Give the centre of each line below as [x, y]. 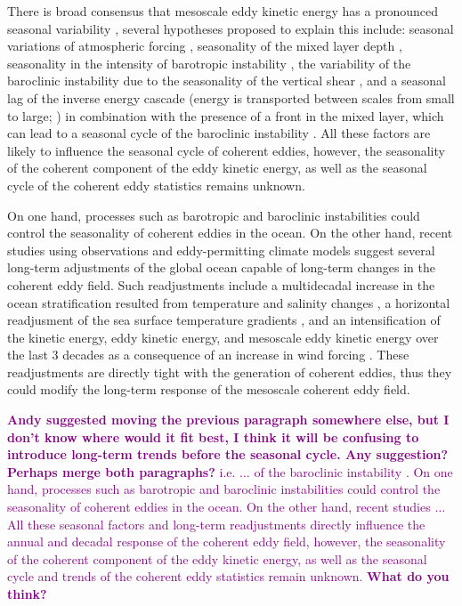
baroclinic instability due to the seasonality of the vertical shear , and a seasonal [227, 81]
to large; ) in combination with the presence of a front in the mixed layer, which [226, 115]
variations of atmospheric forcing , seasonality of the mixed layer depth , [205, 46]
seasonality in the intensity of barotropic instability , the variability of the [209, 63]
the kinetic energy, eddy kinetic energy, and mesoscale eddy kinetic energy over [223, 337]
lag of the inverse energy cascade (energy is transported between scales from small [231, 97]
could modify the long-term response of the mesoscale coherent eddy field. [209, 389]
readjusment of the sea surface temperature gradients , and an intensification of [224, 320]
